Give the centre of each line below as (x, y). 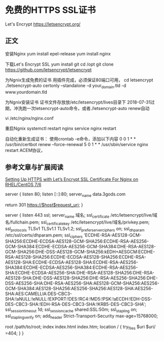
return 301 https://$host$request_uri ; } (44, 205)
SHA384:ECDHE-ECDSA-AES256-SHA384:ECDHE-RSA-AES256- (71, 267)
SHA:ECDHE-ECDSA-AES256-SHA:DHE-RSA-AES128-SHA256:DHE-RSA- (80, 273)
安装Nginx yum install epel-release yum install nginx (58, 54)
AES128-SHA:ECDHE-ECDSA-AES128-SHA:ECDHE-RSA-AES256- (72, 263)
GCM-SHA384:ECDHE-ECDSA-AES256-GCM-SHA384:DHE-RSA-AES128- (81, 247)
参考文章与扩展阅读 (34, 167)
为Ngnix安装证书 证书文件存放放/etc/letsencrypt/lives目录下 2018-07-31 (78, 102)
